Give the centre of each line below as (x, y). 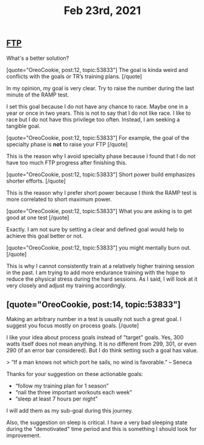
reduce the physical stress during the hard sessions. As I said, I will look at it (102, 279)
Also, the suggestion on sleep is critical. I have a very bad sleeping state (97, 422)
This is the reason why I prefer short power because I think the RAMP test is (101, 192)
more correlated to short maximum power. (59, 199)
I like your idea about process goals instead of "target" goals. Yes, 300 (95, 338)
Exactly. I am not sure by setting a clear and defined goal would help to (95, 229)
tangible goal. (23, 126)
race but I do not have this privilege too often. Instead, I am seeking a (93, 119)
